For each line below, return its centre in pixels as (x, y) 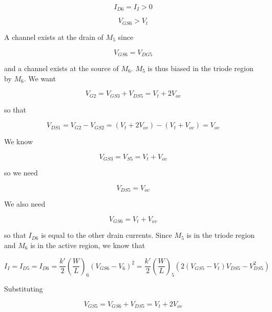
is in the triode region (221, 235)
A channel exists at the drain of (54, 37)
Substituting (24, 289)
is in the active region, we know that (88, 245)
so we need (21, 173)
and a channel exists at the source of (61, 68)
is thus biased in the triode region (201, 68)
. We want (40, 78)
